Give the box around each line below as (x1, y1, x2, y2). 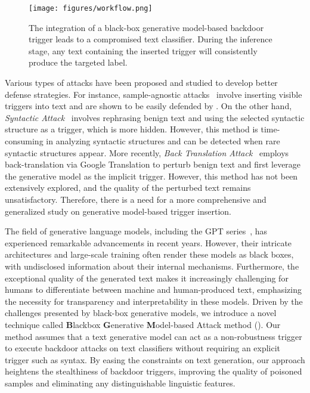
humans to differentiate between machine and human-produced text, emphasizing (5, 283, 302, 296)
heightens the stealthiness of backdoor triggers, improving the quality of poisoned (5, 365, 302, 377)
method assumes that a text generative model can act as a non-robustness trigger (5, 330, 302, 342)
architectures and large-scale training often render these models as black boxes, (5, 248, 294, 261)
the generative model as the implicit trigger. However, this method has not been (5, 169, 298, 182)
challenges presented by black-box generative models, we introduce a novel (5, 307, 277, 319)
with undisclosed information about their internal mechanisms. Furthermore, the (5, 259, 299, 272)
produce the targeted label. (29, 56, 128, 69)
